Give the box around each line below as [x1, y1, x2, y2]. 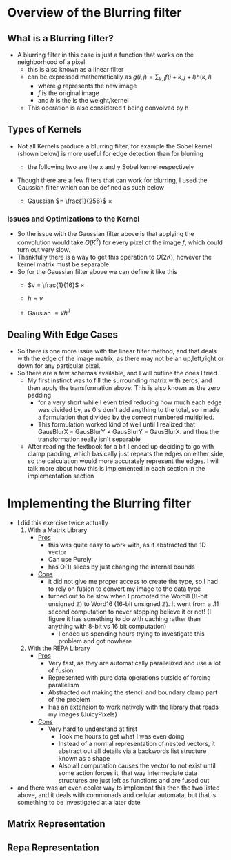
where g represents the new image [37, 81, 137, 90]
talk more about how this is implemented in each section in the [27, 465, 205, 473]
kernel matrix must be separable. [17, 260, 112, 268]
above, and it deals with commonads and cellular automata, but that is [17, 790, 217, 799]
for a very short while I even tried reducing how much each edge [37, 398, 222, 407]
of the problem [48, 695, 91, 703]
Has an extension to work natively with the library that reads [48, 703, 219, 711]
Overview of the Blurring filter [7, 5, 182, 21]
